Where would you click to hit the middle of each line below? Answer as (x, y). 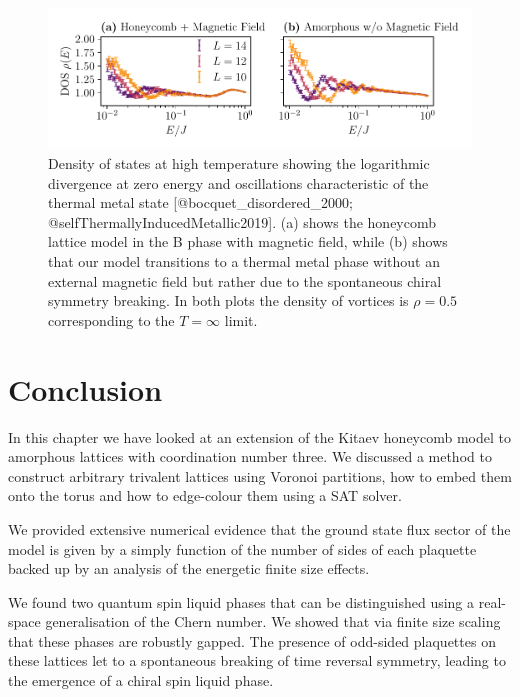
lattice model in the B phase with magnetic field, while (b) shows (248, 241)
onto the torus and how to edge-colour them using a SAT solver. (205, 495)
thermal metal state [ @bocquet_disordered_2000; (200, 202)
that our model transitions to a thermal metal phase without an (244, 261)
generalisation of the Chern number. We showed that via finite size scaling (273, 621)
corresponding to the (111, 319)
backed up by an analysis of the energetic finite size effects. (189, 568)
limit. (241, 319)
